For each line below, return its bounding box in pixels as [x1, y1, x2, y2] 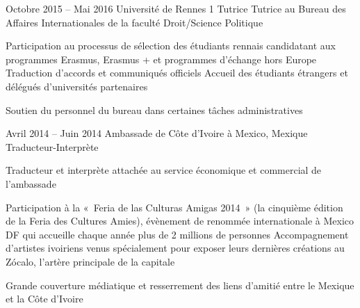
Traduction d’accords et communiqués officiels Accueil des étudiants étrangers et [6, 65, 348, 80]
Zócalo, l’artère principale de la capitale [6, 254, 175, 268]
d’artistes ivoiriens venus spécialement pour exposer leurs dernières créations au [6, 241, 345, 255]
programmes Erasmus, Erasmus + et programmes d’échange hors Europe [6, 51, 317, 66]
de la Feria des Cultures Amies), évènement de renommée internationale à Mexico [6, 213, 354, 228]
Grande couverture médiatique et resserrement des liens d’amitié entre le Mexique [6, 277, 354, 292]
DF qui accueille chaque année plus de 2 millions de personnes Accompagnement [6, 227, 349, 241]
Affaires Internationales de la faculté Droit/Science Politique [6, 15, 263, 29]
